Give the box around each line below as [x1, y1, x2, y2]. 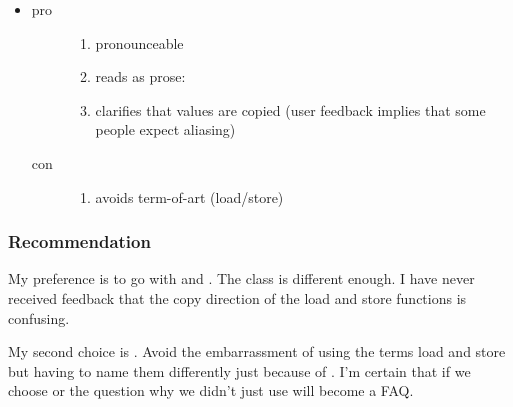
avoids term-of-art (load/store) [95, 186, 284, 207]
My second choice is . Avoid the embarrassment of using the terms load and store [8, 341, 506, 362]
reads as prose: [95, 66, 186, 87]
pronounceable [95, 32, 184, 53]
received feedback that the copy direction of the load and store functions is [8, 287, 467, 308]
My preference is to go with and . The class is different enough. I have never [8, 268, 475, 289]
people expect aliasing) [95, 119, 236, 140]
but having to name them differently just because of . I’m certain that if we [8, 360, 471, 381]
